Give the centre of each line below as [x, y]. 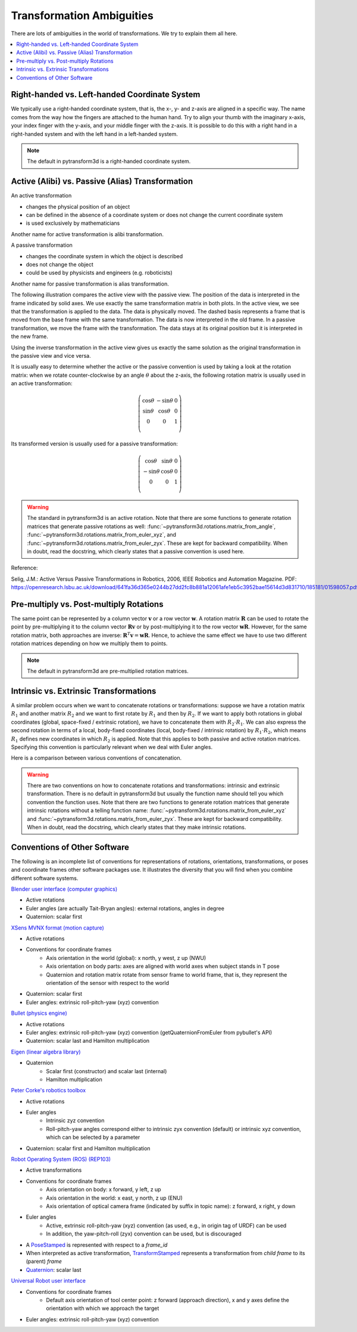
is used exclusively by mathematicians [73, 223]
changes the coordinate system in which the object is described [104, 256]
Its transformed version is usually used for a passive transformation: [95, 444]
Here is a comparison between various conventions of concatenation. [96, 758]
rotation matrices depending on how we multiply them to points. [89, 643]
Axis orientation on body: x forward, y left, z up [104, 1189]
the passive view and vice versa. [51, 355]
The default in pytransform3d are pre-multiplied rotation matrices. [108, 671]
